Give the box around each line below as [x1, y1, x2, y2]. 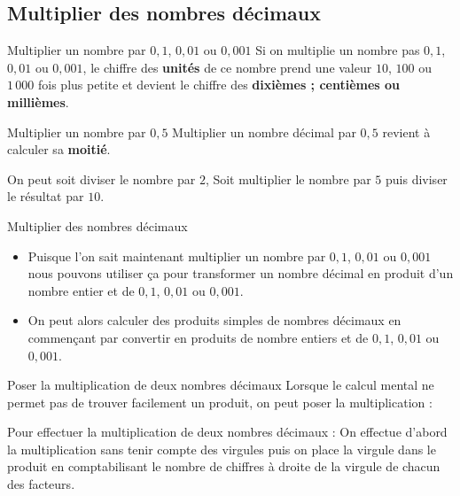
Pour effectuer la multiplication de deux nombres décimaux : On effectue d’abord [7, 422, 448, 441]
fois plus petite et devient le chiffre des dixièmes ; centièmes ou [37, 75, 401, 94]
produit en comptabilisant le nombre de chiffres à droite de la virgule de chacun [7, 457, 441, 476]
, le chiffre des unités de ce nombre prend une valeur [82, 58, 372, 76]
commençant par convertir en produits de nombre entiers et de [27, 328, 369, 346]
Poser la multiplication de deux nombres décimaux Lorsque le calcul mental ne [7, 376, 434, 394]
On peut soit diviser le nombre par [7, 169, 196, 188]
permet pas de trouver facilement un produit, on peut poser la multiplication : [7, 392, 433, 411]
